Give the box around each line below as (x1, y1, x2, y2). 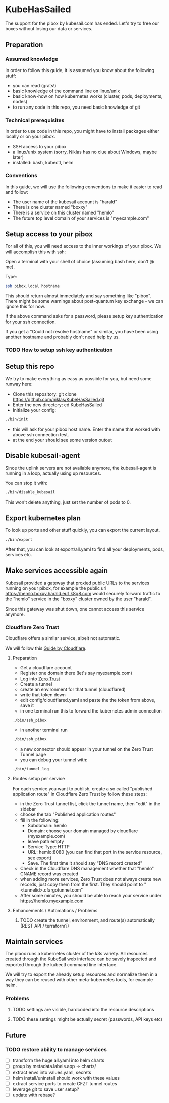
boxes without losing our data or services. (5, 25, 92, 31)
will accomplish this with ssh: (5, 248, 66, 255)
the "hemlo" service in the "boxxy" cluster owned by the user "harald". (5, 596, 152, 602)
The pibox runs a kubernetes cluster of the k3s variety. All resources (5, 951, 148, 957)
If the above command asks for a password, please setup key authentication (5, 313, 164, 319)
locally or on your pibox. (5, 133, 55, 139)
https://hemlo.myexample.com (20, 898, 84, 904)
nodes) (12, 98, 28, 104)
